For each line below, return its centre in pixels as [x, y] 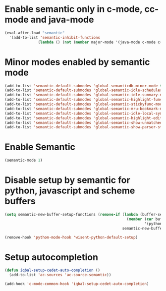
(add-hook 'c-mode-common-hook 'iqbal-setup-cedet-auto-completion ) [77, 284]
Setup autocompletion [52, 257]
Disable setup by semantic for [67, 180]
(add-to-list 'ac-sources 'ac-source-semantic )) [60, 275]
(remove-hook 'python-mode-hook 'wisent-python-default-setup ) [71, 237]
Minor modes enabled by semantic [77, 62]
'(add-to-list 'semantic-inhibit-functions [55, 37]
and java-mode [62, 20]
